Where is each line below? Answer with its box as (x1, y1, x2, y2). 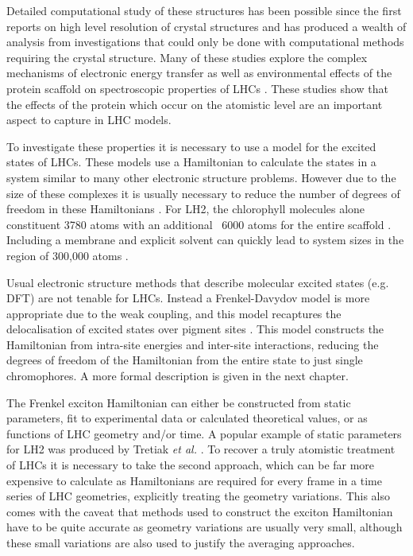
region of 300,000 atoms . (6, 247, 129, 263)
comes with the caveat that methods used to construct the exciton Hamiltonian (6, 503, 393, 519)
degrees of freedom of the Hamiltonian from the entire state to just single (6, 352, 363, 368)
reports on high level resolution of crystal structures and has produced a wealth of (6, 17, 407, 34)
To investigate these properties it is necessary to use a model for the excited (6, 138, 376, 154)
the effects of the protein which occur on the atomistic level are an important (6, 95, 383, 112)
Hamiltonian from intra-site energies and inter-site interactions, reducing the (6, 336, 379, 352)
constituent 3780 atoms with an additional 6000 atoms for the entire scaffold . (6, 216, 392, 232)
